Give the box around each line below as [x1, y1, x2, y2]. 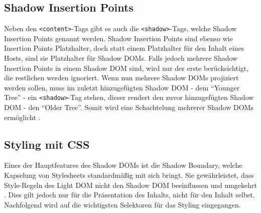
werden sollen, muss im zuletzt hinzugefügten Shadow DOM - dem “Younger [4, 82, 240, 92]
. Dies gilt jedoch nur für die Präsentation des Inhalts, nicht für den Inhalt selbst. [4, 189, 255, 200]
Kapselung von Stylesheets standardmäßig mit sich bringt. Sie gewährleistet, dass [4, 170, 254, 180]
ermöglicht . [4, 112, 41, 122]
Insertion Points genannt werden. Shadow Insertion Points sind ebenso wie [4, 33, 233, 43]
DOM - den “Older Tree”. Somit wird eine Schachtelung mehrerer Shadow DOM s [4, 102, 253, 113]
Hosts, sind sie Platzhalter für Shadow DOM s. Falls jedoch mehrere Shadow [4, 53, 238, 63]
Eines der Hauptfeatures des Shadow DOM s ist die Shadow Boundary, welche [4, 160, 242, 170]
